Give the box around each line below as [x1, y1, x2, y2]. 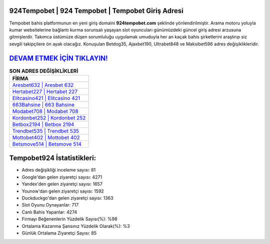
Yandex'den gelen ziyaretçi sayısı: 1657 [21, 181, 102, 187]
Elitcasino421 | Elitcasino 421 [12, 94, 80, 101]
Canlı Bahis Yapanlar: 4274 [21, 209, 77, 215]
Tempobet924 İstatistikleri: [9, 154, 96, 162]
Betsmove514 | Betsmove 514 [12, 140, 82, 147]
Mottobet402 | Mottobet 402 [12, 134, 80, 141]
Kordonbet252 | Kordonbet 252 [12, 114, 86, 121]
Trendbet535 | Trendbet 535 [12, 127, 79, 134]
